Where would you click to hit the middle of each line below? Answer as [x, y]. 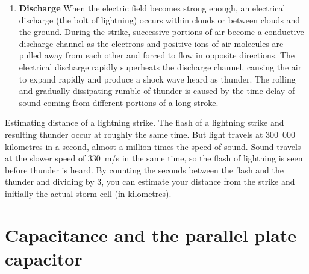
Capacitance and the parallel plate [151, 235]
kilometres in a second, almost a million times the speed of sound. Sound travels [153, 146]
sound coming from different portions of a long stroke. [119, 102]
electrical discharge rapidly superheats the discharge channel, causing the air [160, 67]
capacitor [44, 258]
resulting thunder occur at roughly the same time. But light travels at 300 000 [150, 134]
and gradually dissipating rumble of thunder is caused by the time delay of [157, 91]
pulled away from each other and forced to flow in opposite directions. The [157, 55]
